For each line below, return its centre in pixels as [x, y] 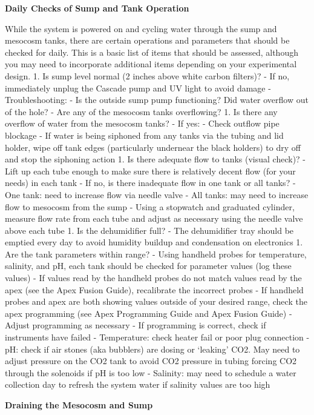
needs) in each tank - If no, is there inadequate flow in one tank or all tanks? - [150, 183]
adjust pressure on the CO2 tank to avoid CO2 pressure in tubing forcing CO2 [151, 361]
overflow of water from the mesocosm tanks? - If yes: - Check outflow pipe [142, 123]
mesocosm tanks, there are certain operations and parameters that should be [147, 40]
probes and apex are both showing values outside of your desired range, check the [156, 301]
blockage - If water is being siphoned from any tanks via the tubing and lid [144, 135]
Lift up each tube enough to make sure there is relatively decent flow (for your [150, 171]
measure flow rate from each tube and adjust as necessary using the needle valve [154, 218]
